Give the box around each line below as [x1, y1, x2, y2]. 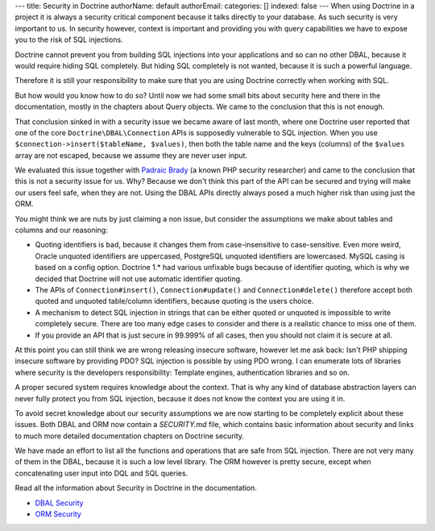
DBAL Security [35, 498, 84, 508]
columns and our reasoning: [14, 226, 108, 235]
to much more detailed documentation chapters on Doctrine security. [14, 431, 245, 441]
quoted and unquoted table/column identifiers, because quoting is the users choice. [35, 297, 314, 306]
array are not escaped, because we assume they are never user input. [14, 150, 248, 160]
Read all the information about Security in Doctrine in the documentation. [14, 483, 258, 493]
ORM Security [35, 509, 82, 519]
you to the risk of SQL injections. [14, 35, 124, 44]
